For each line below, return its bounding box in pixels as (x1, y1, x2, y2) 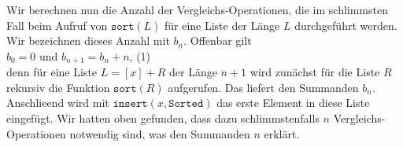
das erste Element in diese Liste (216, 94, 370, 111)
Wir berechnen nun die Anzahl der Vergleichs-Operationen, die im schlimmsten (6, 2, 388, 17)
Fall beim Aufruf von (6, 17, 108, 33)
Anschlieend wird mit (6, 94, 109, 111)
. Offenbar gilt (183, 32, 252, 49)
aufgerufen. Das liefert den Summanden (168, 79, 359, 95)
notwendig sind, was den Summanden (69, 125, 250, 141)
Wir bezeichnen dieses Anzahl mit (6, 32, 170, 49)
